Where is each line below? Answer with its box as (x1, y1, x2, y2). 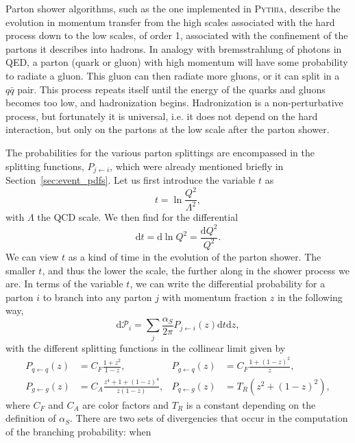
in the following (277, 289, 343, 304)
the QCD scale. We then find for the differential (37, 210, 238, 224)
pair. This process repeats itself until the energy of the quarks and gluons (17, 82, 326, 96)
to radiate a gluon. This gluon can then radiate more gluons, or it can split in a (5, 68, 340, 82)
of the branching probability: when (5, 424, 151, 438)
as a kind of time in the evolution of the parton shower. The (68, 249, 321, 263)
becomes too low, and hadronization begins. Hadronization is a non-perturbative (5, 95, 343, 110)
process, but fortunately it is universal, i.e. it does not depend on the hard (5, 108, 318, 123)
